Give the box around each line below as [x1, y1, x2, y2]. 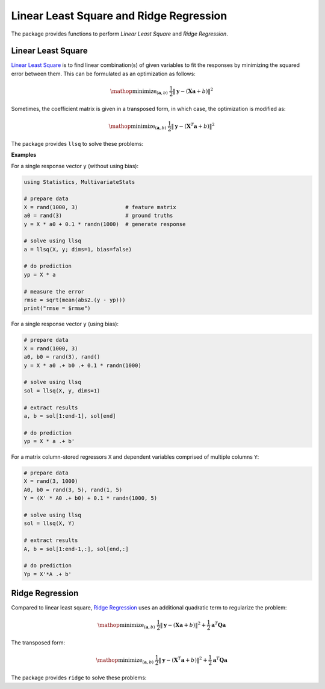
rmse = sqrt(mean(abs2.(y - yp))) [23, 297, 126, 304]
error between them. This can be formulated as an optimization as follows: [11, 70, 196, 77]
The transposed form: [11, 639, 66, 646]
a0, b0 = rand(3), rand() [23, 353, 101, 360]
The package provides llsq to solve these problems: [11, 140, 144, 147]
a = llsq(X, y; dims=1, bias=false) [23, 246, 132, 253]
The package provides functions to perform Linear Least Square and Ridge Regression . [11, 30, 228, 37]
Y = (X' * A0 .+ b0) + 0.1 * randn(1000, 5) [23, 495, 158, 502]
